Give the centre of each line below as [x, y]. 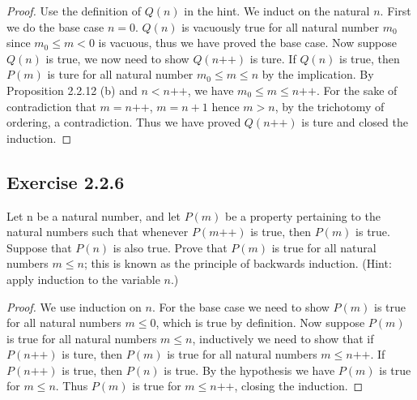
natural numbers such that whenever [98, 232]
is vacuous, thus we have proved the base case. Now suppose [247, 43]
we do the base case [55, 26]
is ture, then [92, 354]
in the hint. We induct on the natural [277, 11]
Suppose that [39, 247]
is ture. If [273, 58]
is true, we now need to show [117, 58]
